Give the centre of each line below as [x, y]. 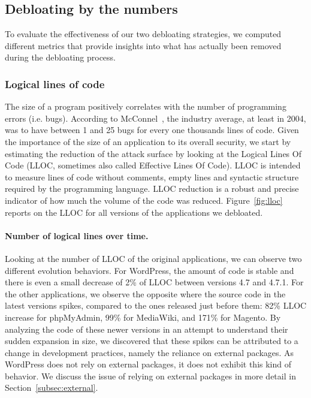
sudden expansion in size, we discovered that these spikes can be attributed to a [152, 341]
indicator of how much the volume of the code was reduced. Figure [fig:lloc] [144, 200]
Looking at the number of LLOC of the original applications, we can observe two [153, 258]
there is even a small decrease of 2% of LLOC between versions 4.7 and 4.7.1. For [154, 282]
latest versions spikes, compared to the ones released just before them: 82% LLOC [156, 305]
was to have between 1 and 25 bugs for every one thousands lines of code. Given [152, 130]
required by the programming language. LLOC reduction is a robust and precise [152, 189]
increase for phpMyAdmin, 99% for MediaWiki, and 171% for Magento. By [143, 317]
